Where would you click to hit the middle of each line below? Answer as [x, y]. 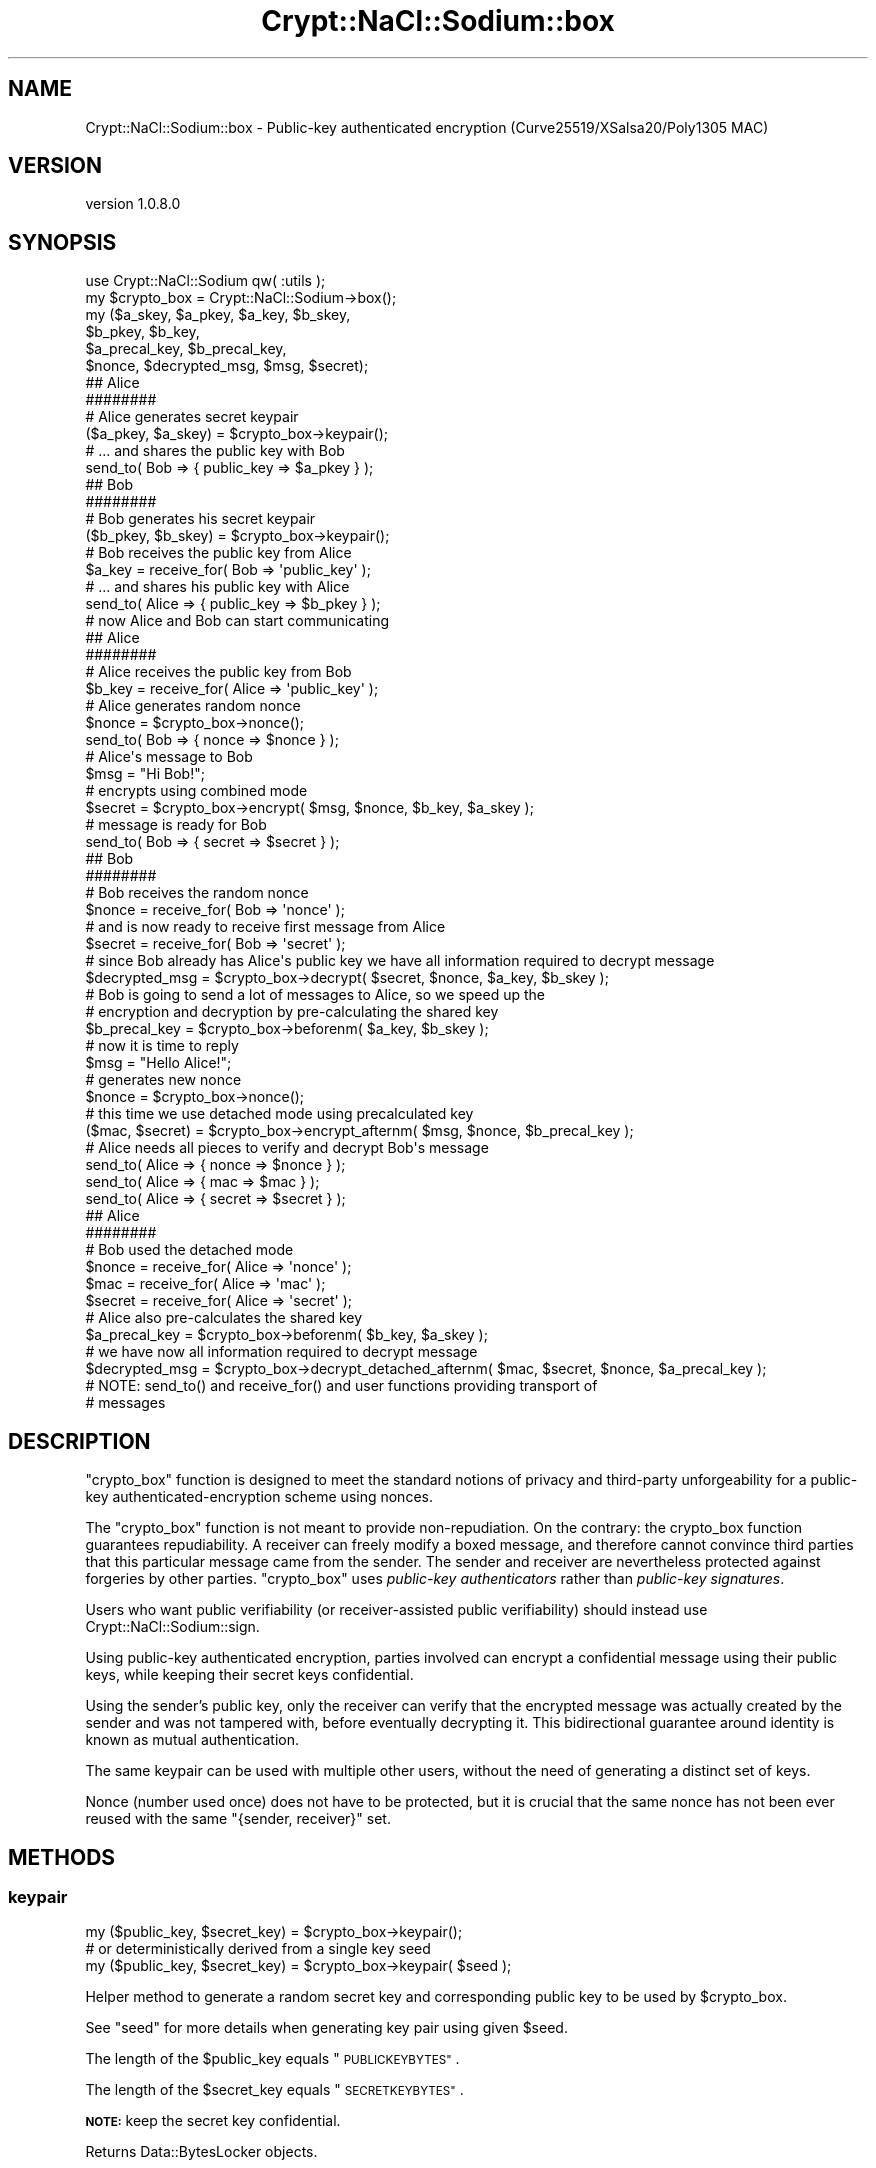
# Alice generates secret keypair [192, 417]
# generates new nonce [163, 1080]
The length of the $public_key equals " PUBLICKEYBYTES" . [272, 2059]
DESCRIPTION [79, 1441]
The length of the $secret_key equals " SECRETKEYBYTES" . [274, 2090]
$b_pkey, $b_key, [142, 332]
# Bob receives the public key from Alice [218, 553]
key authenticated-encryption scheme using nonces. [259, 1497]
